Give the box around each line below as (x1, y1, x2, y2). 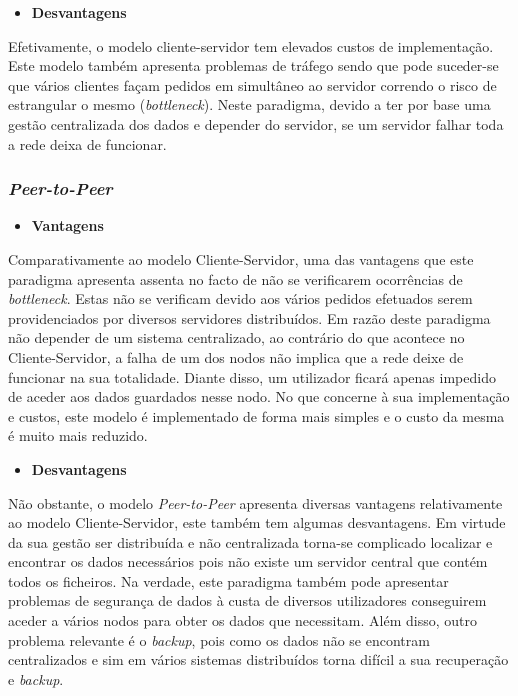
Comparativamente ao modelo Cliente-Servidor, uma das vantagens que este (8, 248, 474, 269)
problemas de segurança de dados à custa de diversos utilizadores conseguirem (8, 590, 487, 611)
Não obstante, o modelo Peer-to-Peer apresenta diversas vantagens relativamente (8, 492, 503, 513)
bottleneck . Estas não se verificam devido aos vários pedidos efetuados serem (8, 288, 473, 309)
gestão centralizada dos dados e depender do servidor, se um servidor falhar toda (8, 113, 504, 134)
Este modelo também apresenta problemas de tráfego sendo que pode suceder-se (8, 55, 499, 76)
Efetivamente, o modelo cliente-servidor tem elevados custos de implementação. (8, 35, 494, 56)
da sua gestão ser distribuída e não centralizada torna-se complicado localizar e (8, 531, 493, 552)
